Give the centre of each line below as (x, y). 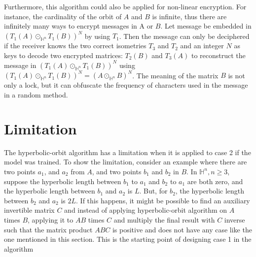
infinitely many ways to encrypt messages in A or (79, 26)
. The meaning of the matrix (175, 75)
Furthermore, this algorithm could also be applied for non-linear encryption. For (125, 6)
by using (97, 36)
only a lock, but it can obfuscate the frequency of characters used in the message (126, 85)
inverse (235, 219)
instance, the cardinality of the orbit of (63, 16)
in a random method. (36, 95)
